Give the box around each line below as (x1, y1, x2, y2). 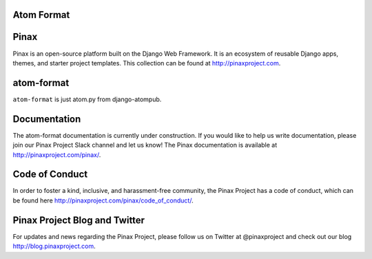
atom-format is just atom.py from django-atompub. (12, 95, 162, 103)
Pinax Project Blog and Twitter (12, 214, 145, 226)
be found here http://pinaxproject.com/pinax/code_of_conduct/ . (12, 196, 194, 205)
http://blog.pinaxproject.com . (12, 242, 96, 251)
